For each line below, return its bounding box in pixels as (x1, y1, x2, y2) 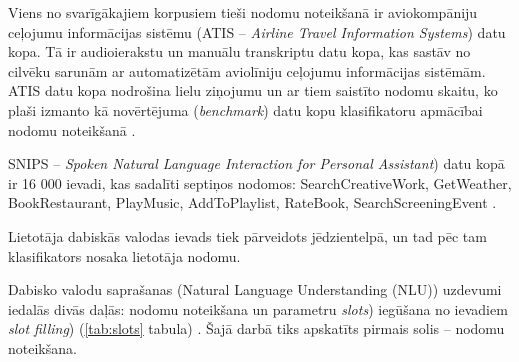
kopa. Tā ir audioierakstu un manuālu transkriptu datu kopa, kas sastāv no (8, 41, 471, 62)
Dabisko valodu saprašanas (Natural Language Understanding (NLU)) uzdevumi (8, 279, 502, 300)
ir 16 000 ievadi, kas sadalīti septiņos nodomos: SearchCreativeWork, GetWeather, (8, 172, 512, 193)
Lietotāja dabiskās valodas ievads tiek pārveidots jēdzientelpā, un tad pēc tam (8, 225, 487, 246)
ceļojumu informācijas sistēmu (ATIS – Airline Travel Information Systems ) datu (8, 21, 506, 42)
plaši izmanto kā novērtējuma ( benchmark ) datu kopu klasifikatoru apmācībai (8, 99, 483, 120)
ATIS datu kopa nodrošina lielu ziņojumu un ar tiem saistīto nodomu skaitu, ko (8, 80, 498, 101)
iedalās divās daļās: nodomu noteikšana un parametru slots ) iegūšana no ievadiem (8, 298, 508, 319)
